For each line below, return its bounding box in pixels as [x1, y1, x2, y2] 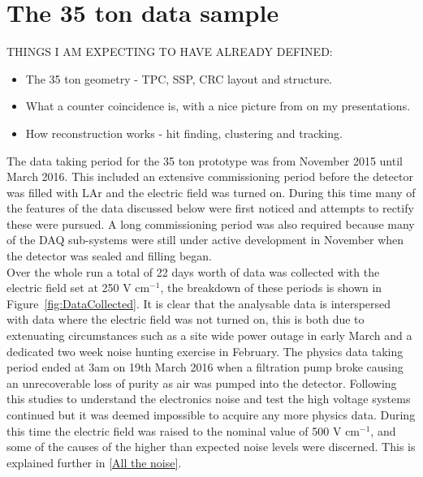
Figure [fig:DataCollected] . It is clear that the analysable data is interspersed [6, 294, 391, 312]
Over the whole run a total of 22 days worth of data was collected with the [6, 263, 380, 280]
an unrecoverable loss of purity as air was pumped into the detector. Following [6, 374, 397, 391]
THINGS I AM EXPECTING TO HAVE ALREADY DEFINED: [6, 43, 333, 60]
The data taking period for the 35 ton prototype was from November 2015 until [6, 152, 403, 169]
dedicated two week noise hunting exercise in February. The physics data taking [6, 342, 404, 359]
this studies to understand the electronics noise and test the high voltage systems [6, 390, 411, 407]
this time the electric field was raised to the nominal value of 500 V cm [6, 422, 360, 439]
